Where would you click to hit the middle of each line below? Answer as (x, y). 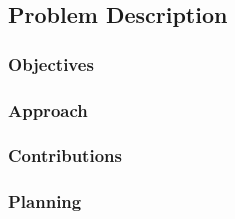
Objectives (51, 63)
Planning (45, 201)
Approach (48, 109)
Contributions (65, 155)
